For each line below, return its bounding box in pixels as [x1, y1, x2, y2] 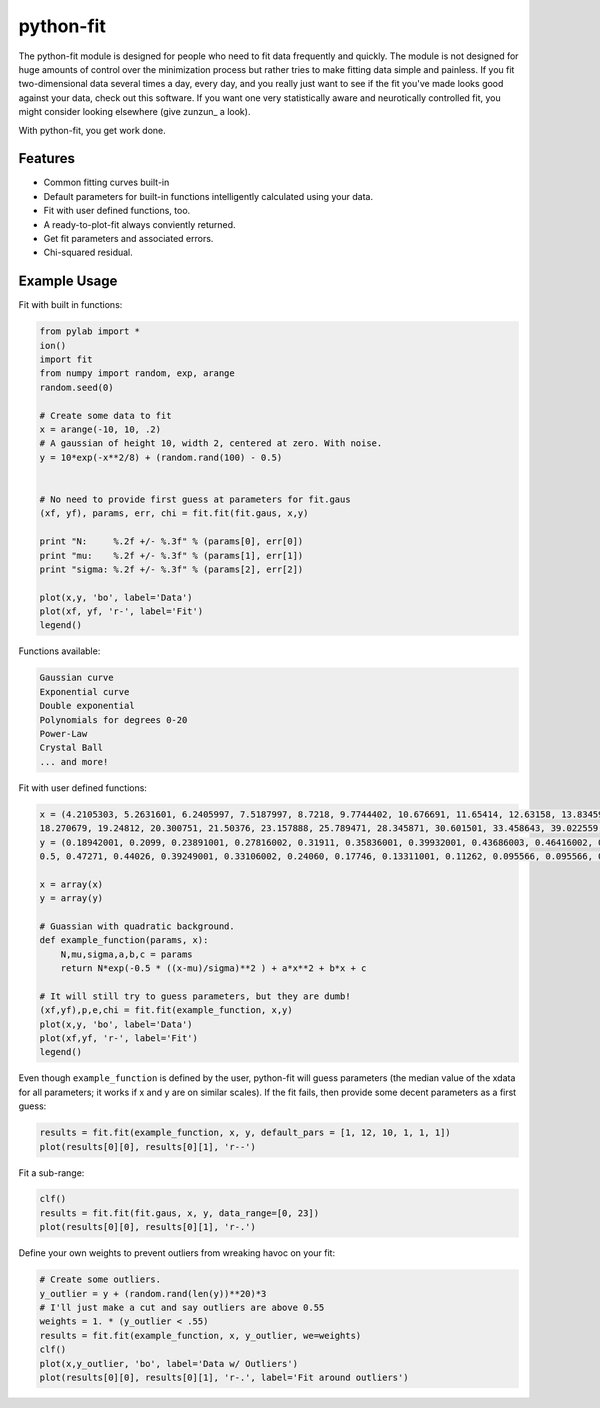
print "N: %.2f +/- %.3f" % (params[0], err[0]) [39, 536, 304, 547]
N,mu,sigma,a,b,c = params [60, 948, 194, 960]
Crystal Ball [39, 742, 104, 754]
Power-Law [39, 728, 88, 739]
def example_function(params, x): [39, 935, 209, 946]
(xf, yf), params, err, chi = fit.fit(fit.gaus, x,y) [39, 508, 309, 519]
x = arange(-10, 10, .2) [39, 423, 162, 435]
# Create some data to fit [39, 410, 172, 421]
